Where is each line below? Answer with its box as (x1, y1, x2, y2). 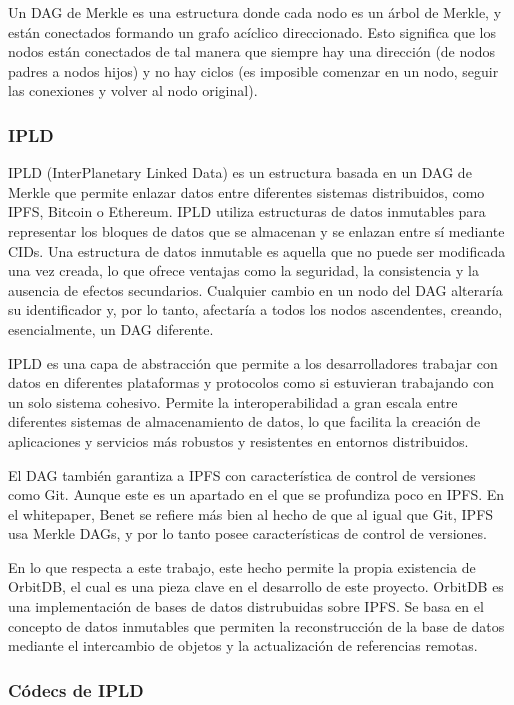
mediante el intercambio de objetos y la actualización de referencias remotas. (8, 635, 478, 656)
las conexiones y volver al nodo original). (8, 80, 258, 101)
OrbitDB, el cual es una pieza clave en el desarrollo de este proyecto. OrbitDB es (8, 576, 504, 597)
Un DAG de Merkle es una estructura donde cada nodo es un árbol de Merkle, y (8, 2, 502, 22)
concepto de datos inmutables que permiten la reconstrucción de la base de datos (8, 615, 505, 636)
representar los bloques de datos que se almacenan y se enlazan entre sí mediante (8, 220, 505, 241)
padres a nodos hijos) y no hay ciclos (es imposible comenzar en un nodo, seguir (8, 60, 499, 81)
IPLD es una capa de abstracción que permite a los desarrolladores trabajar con (8, 352, 498, 373)
